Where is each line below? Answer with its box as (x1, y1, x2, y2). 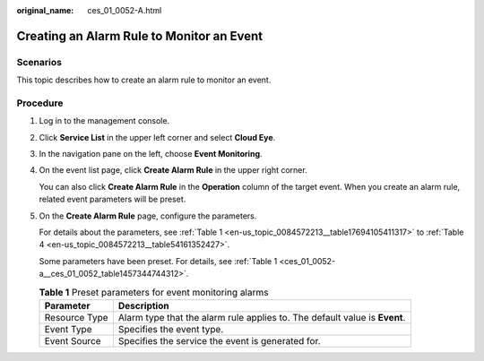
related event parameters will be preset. (39, 193, 186, 205)
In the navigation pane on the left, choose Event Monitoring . (39, 149, 264, 159)
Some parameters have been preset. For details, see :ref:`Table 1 (39, 255, 278, 266)
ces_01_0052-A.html (87, 5, 162, 15)
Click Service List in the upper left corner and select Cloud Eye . (39, 132, 276, 142)
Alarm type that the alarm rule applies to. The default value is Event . (117, 311, 406, 323)
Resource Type (44, 311, 108, 323)
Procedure (16, 97, 64, 109)
